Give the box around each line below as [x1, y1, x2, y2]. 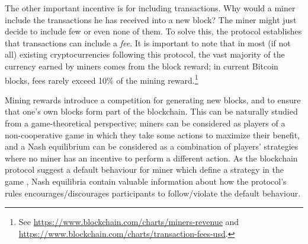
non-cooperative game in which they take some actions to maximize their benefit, [5, 128, 300, 141]
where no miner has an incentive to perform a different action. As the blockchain [5, 151, 298, 164]
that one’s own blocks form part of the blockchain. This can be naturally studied [5, 105, 298, 118]
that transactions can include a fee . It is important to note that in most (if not [5, 36, 291, 49]
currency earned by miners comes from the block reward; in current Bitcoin [5, 59, 278, 72]
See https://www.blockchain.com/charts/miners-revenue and [18, 216, 239, 228]
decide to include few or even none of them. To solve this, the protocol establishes [5, 25, 302, 37]
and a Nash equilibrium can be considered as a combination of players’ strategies [5, 140, 299, 153]
